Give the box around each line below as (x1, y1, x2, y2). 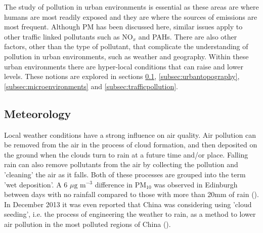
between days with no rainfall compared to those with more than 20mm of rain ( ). (4, 189, 259, 200)
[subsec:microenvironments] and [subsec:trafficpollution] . (4, 81, 178, 91)
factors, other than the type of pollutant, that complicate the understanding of (4, 41, 248, 52)
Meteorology (4, 105, 71, 121)
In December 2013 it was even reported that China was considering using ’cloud (4, 199, 252, 209)
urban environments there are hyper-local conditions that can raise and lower (4, 61, 244, 71)
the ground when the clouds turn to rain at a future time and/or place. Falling (4, 149, 248, 160)
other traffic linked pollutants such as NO (4, 31, 133, 42)
